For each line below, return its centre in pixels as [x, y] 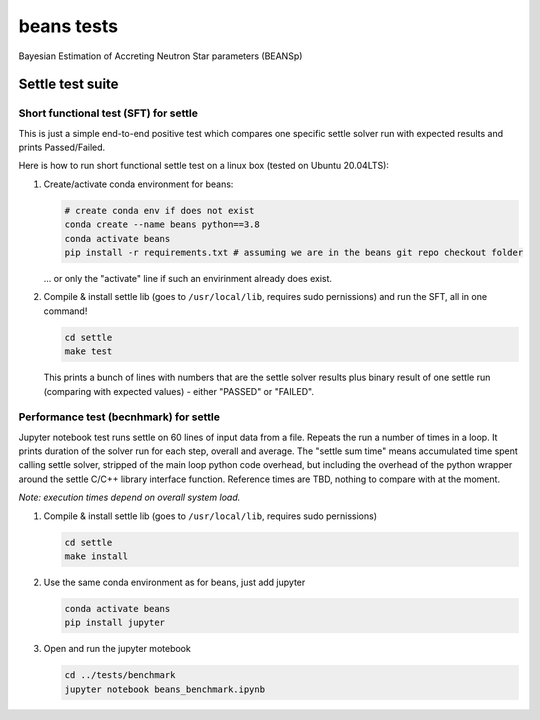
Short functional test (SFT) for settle [108, 113]
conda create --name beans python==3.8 [162, 224]
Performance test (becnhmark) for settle [119, 417]
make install [96, 556]
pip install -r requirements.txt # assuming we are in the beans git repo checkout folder [294, 253]
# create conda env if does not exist [159, 210]
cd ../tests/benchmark [120, 675]
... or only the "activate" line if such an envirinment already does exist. [188, 279]
